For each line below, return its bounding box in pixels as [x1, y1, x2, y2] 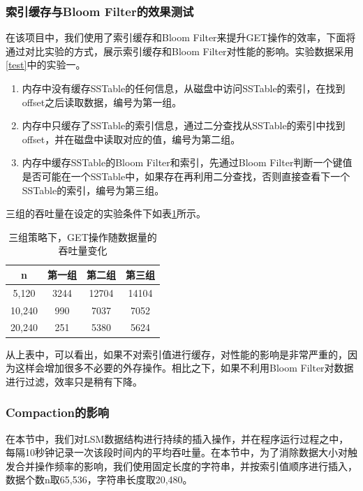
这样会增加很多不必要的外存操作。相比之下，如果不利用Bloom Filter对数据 [15, 360, 354, 375]
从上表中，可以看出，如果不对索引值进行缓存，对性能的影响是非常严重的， [6, 346, 348, 361]
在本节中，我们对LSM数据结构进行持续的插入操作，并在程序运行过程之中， [6, 431, 349, 446]
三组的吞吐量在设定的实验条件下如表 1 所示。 [6, 206, 206, 221]
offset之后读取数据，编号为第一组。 [22, 94, 182, 109]
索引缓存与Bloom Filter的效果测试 [6, 2, 194, 20]
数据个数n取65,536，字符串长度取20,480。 [6, 472, 193, 487]
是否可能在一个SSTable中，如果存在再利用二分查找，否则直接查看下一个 [22, 168, 350, 183]
